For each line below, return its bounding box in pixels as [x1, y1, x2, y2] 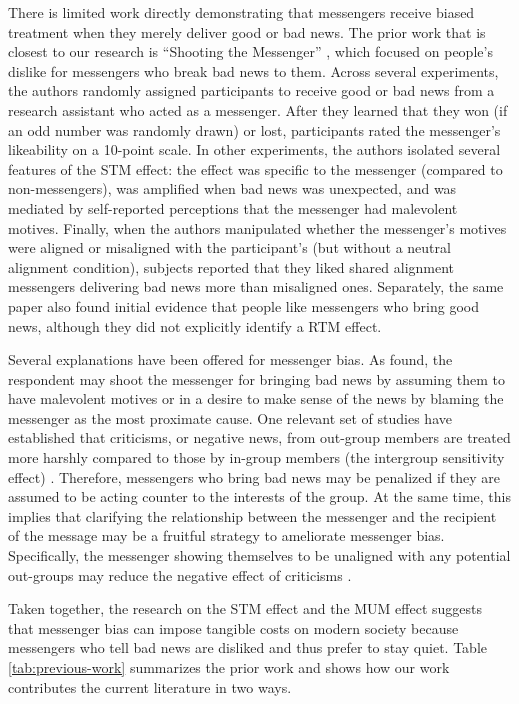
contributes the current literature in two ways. [8, 676, 292, 697]
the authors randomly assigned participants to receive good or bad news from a [8, 80, 495, 101]
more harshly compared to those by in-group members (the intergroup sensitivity [8, 447, 505, 468]
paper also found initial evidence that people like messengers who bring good [8, 295, 480, 316]
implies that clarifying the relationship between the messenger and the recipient [8, 505, 497, 526]
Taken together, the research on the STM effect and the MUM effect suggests [8, 598, 483, 619]
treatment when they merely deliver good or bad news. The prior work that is [8, 21, 486, 42]
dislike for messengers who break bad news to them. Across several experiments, [8, 60, 499, 81]
